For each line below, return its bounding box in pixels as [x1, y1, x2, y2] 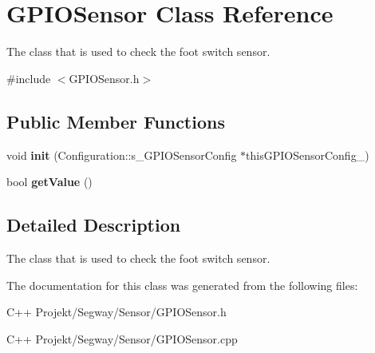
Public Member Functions [6, 109, 225, 133]
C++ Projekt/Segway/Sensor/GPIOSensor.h [6, 303, 227, 320]
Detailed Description [6, 212, 181, 237]
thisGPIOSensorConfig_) [246, 146, 369, 163]
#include [6, 69, 51, 86]
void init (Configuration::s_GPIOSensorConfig [6, 146, 237, 163]
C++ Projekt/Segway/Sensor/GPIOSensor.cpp [6, 330, 238, 347]
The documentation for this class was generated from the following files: [6, 276, 358, 293]
